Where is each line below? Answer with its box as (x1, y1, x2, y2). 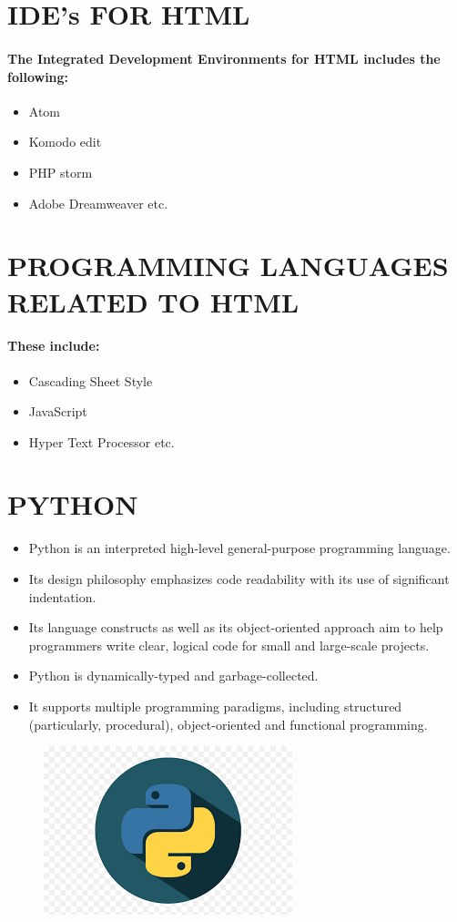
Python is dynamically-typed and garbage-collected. (28, 666, 319, 685)
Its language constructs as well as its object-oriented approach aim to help (28, 618, 443, 637)
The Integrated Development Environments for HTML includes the (7, 48, 441, 67)
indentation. (28, 587, 96, 606)
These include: (7, 336, 100, 355)
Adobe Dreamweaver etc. (28, 193, 168, 212)
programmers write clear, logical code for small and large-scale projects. (28, 635, 430, 654)
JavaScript (28, 402, 87, 421)
